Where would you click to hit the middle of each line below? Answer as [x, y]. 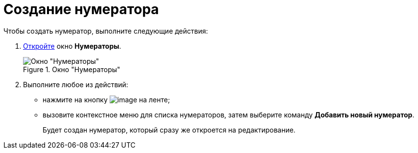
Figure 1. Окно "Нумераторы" [72, 69]
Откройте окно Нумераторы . [72, 46]
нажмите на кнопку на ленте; [106, 99]
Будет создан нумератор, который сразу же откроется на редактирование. [169, 130]
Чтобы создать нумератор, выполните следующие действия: [106, 31]
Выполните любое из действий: [76, 84]
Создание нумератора [81, 9]
